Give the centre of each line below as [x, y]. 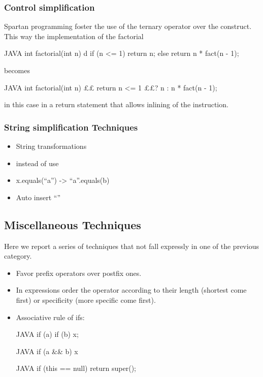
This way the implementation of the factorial [74, 36]
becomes [17, 70]
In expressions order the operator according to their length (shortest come [131, 290]
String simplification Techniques [71, 127]
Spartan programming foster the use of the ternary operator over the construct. [128, 26]
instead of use [37, 163]
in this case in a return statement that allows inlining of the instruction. [116, 104]
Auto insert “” [38, 197]
